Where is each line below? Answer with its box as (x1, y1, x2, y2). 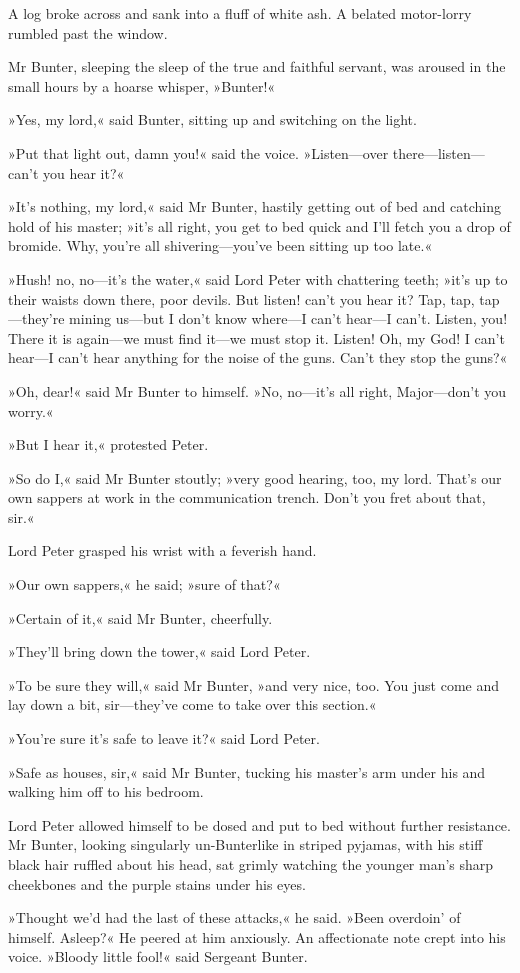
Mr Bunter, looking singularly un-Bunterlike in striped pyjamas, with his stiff (8, 834, 483, 855)
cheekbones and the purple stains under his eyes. (8, 873, 306, 894)
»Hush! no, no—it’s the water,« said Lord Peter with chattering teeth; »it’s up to (8, 268, 508, 289)
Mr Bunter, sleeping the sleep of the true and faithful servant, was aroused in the (8, 56, 506, 77)
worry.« (8, 400, 54, 421)
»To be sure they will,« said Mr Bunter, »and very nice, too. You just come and (8, 674, 499, 695)
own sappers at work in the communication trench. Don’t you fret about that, (8, 487, 486, 508)
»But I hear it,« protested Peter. (8, 434, 209, 455)
